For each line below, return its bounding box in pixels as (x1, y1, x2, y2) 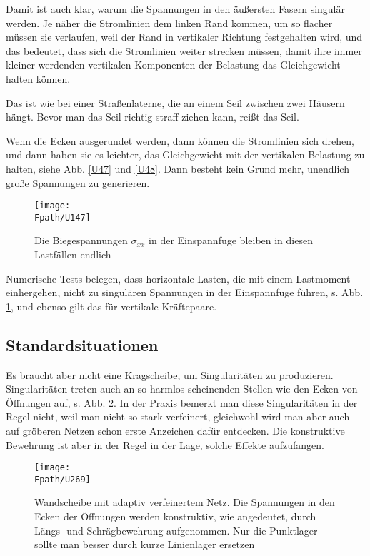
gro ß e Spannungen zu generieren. (6, 175, 150, 190)
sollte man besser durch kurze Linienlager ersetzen (34, 537, 255, 552)
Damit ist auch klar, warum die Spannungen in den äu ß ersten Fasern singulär (6, 1, 346, 16)
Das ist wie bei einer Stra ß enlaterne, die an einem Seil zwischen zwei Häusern (6, 95, 345, 110)
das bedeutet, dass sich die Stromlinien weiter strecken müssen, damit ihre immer (6, 43, 362, 58)
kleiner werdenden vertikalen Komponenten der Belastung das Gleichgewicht (6, 57, 341, 72)
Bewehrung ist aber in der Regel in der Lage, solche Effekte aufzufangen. (6, 437, 324, 452)
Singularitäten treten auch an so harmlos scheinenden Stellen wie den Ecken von (6, 381, 358, 396)
